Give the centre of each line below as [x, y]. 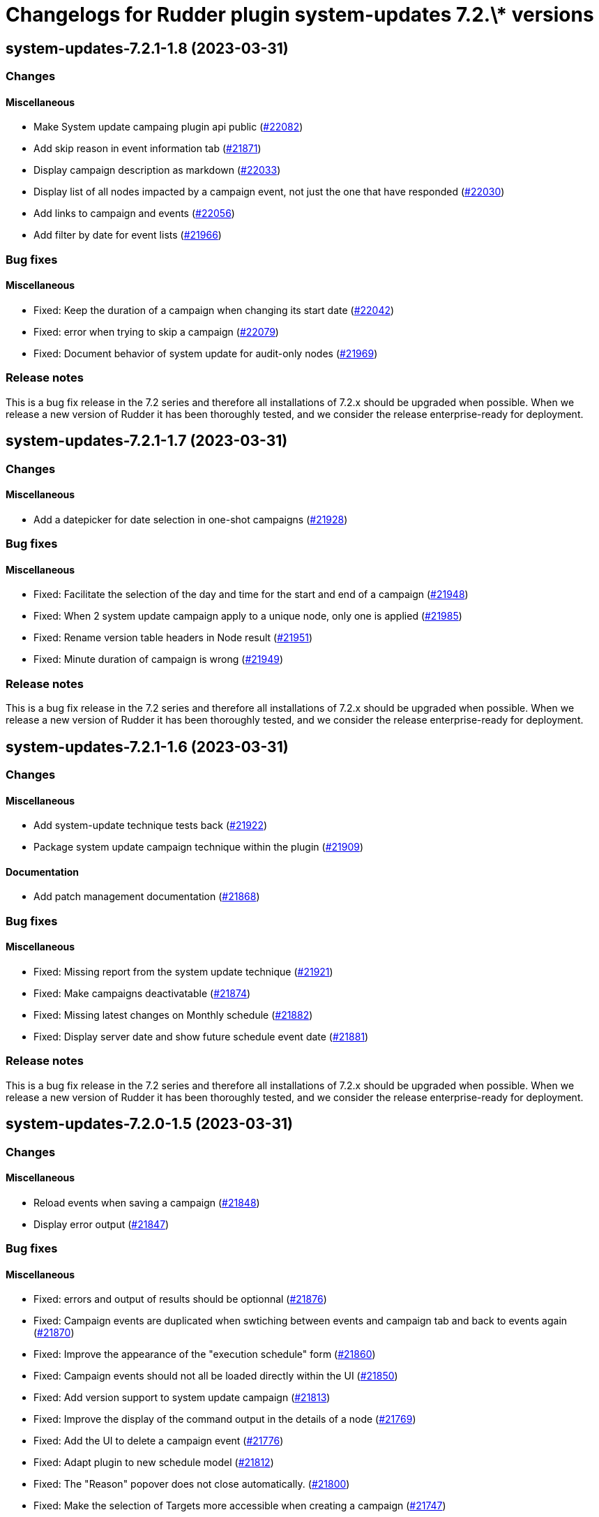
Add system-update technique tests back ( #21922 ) [151, 825]
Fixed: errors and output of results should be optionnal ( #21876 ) [180, 1299]
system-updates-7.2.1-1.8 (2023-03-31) [147, 48]
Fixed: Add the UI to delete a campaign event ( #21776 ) [159, 1441]
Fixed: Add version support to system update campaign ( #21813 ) [182, 1398]
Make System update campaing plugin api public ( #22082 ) [168, 127]
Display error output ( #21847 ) [101, 1224]
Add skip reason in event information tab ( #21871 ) [147, 149]
